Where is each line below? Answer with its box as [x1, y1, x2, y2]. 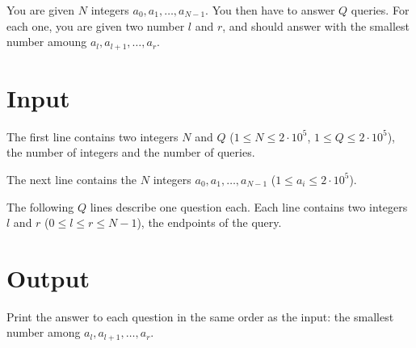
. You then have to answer [205, 2, 335, 18]
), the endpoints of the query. [137, 214, 282, 231]
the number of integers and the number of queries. [6, 144, 255, 161]
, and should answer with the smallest [222, 17, 410, 34]
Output [6, 261, 90, 294]
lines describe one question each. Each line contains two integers [90, 198, 408, 215]
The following [6, 198, 74, 215]
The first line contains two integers [6, 128, 179, 145]
